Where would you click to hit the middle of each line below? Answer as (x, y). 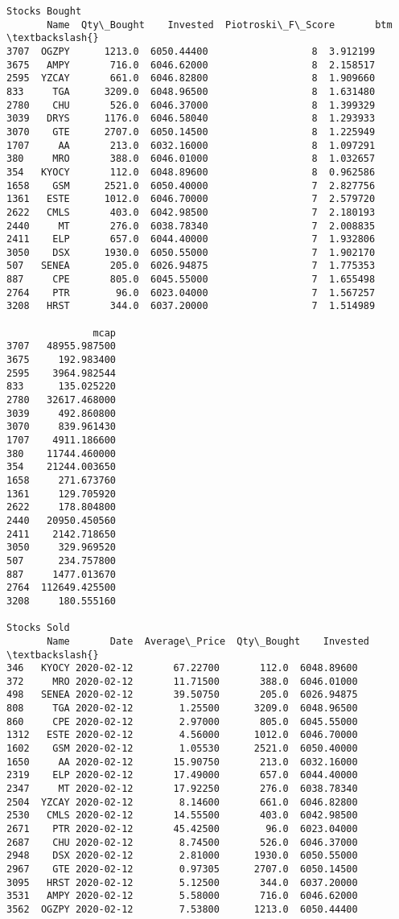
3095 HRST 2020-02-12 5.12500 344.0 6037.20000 (182, 882)
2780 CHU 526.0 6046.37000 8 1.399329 (191, 105)
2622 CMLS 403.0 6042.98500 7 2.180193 (191, 212)
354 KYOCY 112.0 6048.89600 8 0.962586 (191, 172)
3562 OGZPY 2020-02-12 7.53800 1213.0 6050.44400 (182, 909)
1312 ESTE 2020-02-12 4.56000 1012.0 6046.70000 (182, 735)
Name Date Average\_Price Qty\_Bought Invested (208, 641)
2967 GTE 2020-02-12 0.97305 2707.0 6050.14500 (182, 869)
